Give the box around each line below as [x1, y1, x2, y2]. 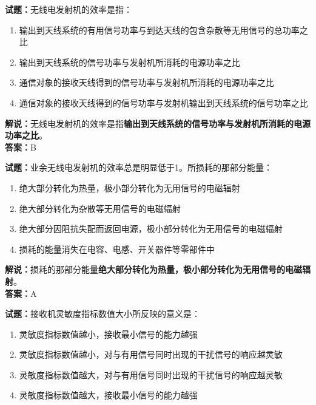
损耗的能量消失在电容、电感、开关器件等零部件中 [19, 242, 215, 255]
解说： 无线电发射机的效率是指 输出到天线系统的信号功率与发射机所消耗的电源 [5, 117, 311, 129]
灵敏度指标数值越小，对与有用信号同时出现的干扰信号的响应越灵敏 [19, 348, 283, 361]
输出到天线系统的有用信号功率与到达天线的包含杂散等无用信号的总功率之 [19, 23, 308, 36]
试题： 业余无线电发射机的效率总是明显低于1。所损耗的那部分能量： [5, 161, 272, 174]
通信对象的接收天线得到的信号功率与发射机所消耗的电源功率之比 [19, 76, 274, 89]
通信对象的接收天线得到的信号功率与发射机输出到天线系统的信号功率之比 [19, 96, 308, 109]
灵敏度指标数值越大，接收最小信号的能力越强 [19, 389, 198, 401]
